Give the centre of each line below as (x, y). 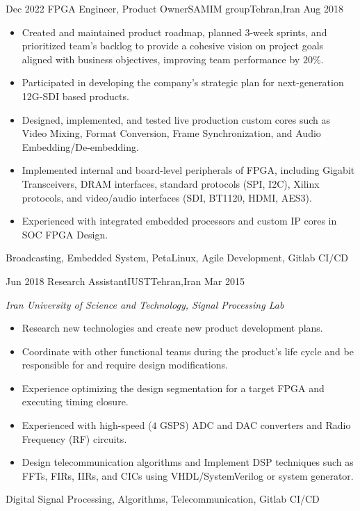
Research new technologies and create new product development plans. (172, 328)
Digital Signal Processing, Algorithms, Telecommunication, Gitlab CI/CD (163, 499)
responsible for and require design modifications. (125, 365)
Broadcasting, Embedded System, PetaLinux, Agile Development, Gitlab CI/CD (177, 258)
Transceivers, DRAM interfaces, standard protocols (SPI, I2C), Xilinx (171, 183)
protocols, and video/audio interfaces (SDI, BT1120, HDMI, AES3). (167, 197)
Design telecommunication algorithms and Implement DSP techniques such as (188, 462)
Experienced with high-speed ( (87, 425)
